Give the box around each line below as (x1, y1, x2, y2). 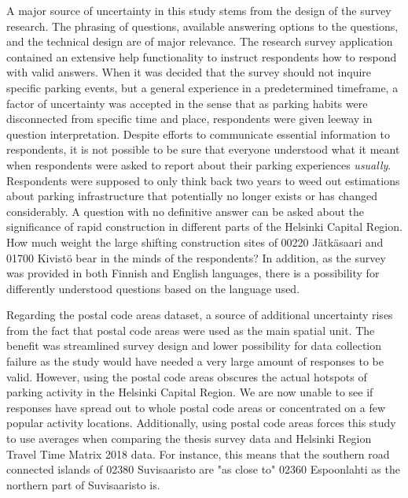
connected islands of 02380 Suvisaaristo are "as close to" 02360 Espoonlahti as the (6, 461, 400, 478)
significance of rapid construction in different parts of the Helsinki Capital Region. (6, 218, 402, 235)
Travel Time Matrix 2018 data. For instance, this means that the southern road (6, 445, 390, 462)
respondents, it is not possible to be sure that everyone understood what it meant (6, 141, 400, 158)
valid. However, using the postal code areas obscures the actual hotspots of (6, 368, 367, 385)
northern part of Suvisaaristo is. (6, 476, 160, 492)
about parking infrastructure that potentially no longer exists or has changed (6, 188, 377, 204)
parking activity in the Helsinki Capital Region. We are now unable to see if (6, 384, 373, 400)
